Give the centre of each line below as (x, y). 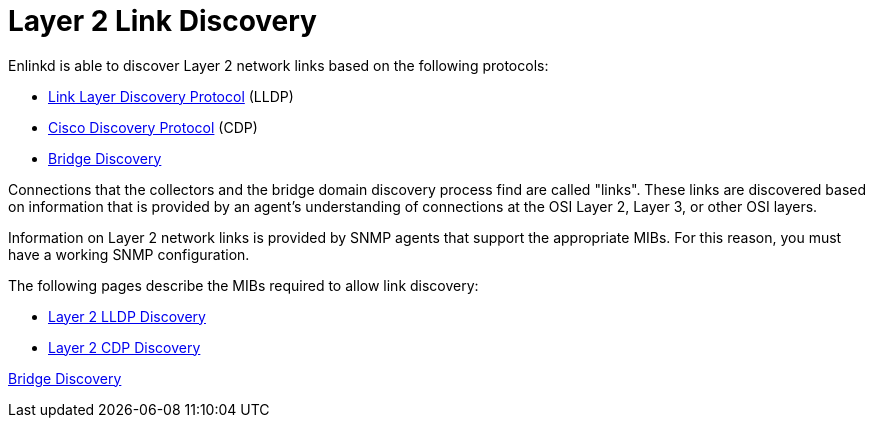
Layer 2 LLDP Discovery (127, 316)
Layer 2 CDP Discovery (124, 347)
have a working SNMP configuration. (129, 254)
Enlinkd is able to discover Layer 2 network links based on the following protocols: (278, 65)
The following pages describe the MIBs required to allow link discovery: (243, 285)
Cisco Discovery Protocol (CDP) (153, 127)
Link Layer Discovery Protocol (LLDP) (171, 96)
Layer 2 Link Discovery (162, 21)
